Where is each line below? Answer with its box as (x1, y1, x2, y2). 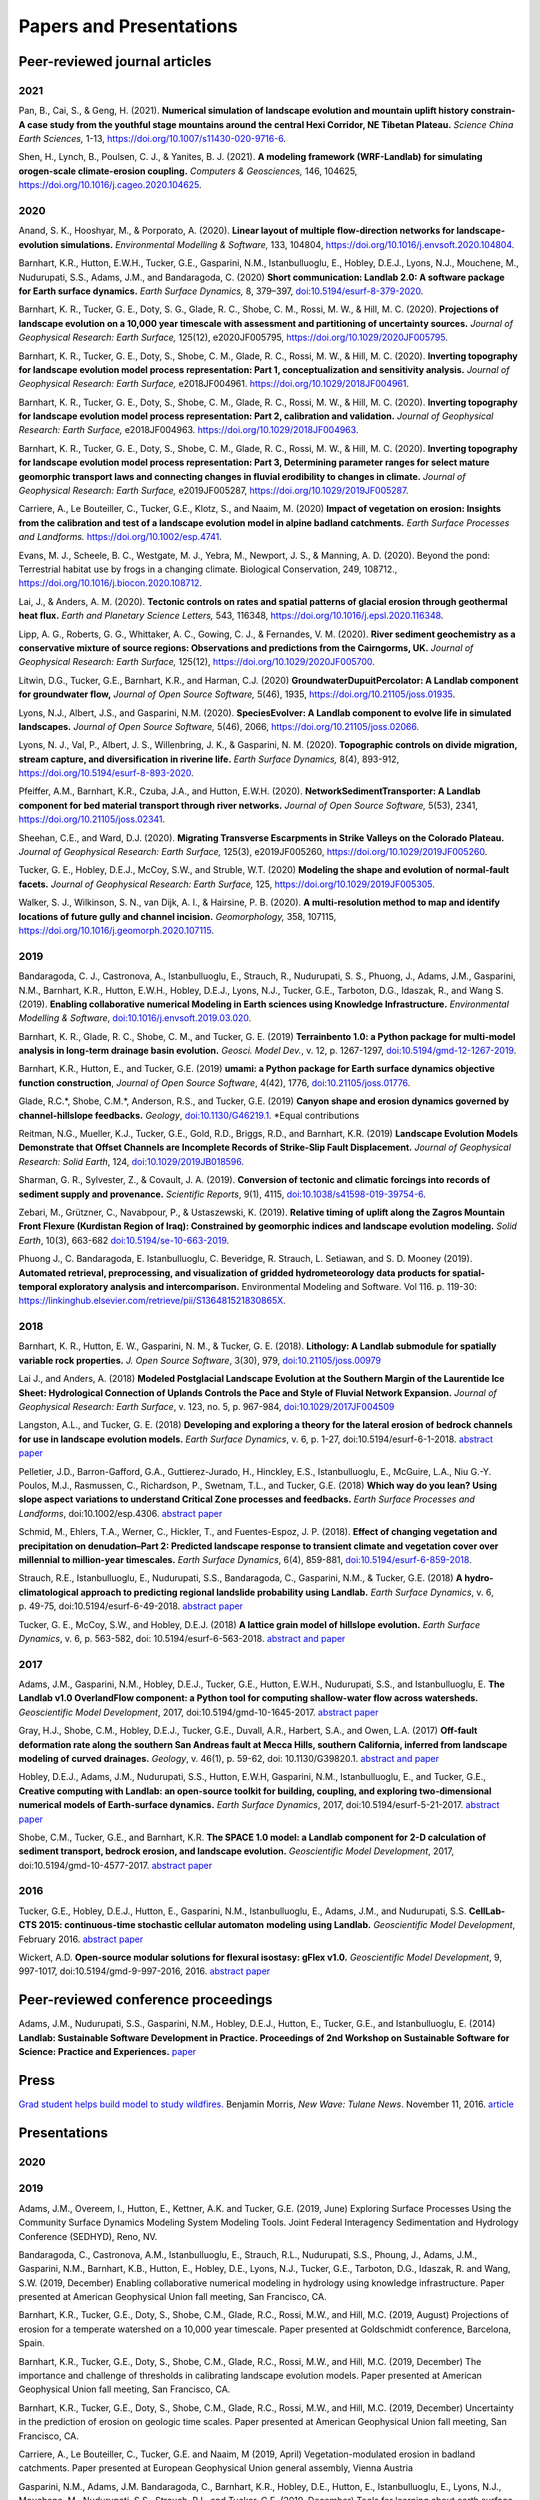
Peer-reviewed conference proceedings (18, 1991, 273, 2009)
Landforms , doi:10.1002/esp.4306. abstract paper (18, 1507, 223, 1519)
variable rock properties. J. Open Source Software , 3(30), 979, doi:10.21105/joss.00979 (18, 1354, 382, 1366)
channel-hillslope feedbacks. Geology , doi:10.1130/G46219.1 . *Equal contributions (18, 1109, 360, 1121)
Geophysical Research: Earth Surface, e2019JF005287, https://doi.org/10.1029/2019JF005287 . (18, 485, 409, 497)
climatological (18, 1586, 79, 1598)
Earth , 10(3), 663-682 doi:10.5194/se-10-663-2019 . (18, 1234, 230, 1246)
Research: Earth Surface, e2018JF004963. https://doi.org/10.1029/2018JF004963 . (18, 424, 359, 436)
